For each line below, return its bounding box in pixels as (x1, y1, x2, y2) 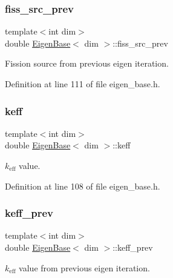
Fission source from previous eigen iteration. (5, 57, 169, 70)
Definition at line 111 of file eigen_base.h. (5, 78, 160, 90)
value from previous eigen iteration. (19, 261, 150, 274)
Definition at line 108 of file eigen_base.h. (5, 179, 160, 192)
